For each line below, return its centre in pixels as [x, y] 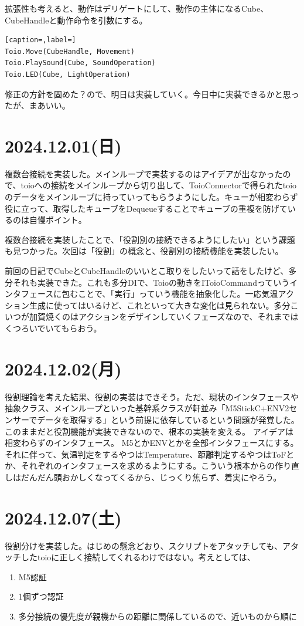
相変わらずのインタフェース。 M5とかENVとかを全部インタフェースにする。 [152, 443]
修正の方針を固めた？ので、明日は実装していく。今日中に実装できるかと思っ [152, 94]
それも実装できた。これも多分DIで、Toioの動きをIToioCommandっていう [151, 282]
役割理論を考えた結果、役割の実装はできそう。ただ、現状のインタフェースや [152, 396]
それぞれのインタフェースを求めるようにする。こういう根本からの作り [156, 466]
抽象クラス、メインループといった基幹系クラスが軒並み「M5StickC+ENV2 [147, 408]
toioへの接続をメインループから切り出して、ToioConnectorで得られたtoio [159, 185]
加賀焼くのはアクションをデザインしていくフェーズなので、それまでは [164, 317]
